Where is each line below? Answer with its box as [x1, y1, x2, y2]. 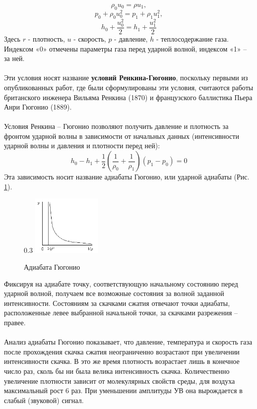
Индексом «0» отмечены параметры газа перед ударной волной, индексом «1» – [4, 43, 247, 54]
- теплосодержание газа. [156, 33, 229, 44]
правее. [4, 317, 26, 328]
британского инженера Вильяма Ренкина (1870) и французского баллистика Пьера [4, 92, 253, 102]
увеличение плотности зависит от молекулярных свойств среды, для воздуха [4, 375, 235, 386]
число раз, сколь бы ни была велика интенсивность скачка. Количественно [4, 366, 230, 376]
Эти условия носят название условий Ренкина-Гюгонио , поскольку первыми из [4, 72, 248, 83]
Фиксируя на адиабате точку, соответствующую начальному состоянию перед [4, 278, 238, 289]
